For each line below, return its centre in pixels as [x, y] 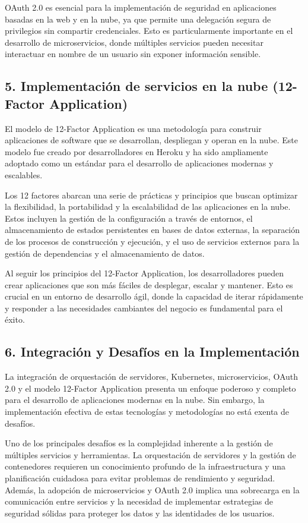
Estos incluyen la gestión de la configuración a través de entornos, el [129, 218]
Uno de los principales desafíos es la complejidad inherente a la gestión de [139, 443]
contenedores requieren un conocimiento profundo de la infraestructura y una [145, 466]
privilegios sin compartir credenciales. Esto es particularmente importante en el [149, 31]
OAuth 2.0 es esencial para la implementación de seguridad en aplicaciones [141, 7]
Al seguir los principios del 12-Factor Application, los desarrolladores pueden [144, 273]
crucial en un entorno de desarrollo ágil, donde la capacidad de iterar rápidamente [154, 296]
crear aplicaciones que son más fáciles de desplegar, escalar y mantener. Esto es [149, 284]
